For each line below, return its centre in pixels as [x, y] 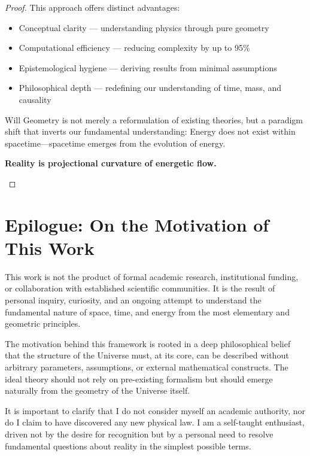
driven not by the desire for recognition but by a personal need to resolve [139, 434]
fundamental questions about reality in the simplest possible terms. [128, 446]
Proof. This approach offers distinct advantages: [92, 7]
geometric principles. [43, 323]
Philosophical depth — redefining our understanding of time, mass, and [150, 88]
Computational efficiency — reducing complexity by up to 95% [134, 48]
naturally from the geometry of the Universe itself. [98, 390]
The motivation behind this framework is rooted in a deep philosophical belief [148, 343]
